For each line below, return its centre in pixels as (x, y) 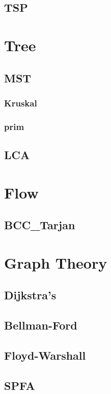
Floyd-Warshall (45, 355)
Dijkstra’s (30, 295)
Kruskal (21, 103)
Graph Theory (56, 262)
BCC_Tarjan (40, 225)
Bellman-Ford (41, 325)
